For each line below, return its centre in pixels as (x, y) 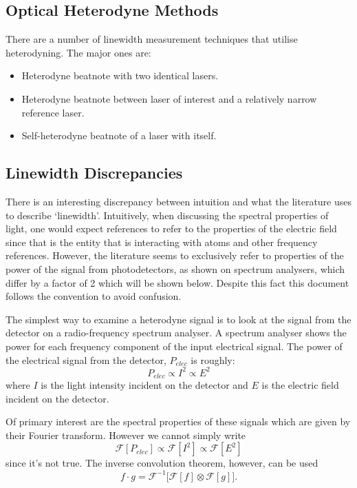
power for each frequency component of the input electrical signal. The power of (174, 346)
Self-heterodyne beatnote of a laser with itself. (119, 135)
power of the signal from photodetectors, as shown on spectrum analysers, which (175, 268)
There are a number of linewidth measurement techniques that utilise (152, 39)
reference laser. (53, 112)
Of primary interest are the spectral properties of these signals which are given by (178, 421)
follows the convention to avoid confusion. (94, 296)
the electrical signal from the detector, (86, 359)
